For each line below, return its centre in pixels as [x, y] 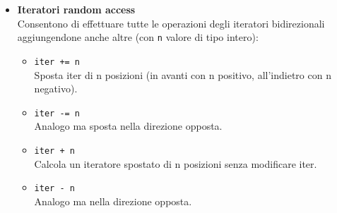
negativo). [56, 89]
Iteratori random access [76, 9]
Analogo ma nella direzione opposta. [113, 201]
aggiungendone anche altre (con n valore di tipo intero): [138, 37]
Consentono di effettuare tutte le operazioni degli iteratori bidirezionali [171, 23]
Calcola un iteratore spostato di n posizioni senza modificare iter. [176, 163]
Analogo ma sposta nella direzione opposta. [128, 126]
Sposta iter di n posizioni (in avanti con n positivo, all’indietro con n [183, 74]
